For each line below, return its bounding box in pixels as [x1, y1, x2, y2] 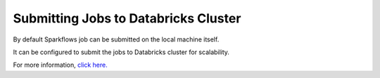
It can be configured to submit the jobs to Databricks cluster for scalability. [13, 48, 230, 56]
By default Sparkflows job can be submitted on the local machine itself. [13, 35, 220, 44]
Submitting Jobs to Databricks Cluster [13, 11, 241, 26]
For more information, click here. [13, 60, 108, 70]
